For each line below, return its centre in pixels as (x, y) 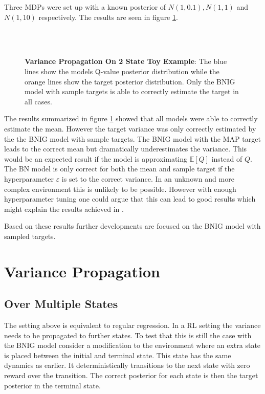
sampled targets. (30, 236)
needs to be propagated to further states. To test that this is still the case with (128, 335)
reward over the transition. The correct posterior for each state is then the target (131, 375)
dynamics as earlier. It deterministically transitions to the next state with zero (127, 365)
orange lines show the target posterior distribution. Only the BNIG (130, 81)
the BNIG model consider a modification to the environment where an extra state (132, 345)
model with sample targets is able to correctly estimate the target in (132, 91)
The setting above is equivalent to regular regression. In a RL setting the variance (132, 325)
